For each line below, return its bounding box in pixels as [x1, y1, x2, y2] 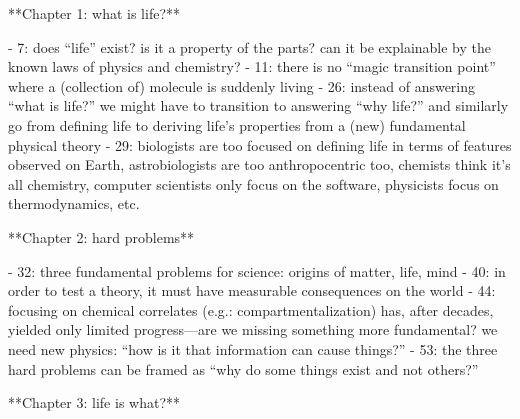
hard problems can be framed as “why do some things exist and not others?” [8, 358, 479, 379]
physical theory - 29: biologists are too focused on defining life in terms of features [8, 134, 512, 155]
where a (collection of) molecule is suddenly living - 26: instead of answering [8, 75, 476, 96]
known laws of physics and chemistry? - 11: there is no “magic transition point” [8, 56, 496, 77]
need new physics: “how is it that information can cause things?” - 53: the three [8, 338, 498, 359]
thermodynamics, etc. [8, 193, 140, 214]
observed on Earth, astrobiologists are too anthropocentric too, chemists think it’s [8, 154, 511, 175]
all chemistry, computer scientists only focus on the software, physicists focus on [8, 173, 499, 194]
